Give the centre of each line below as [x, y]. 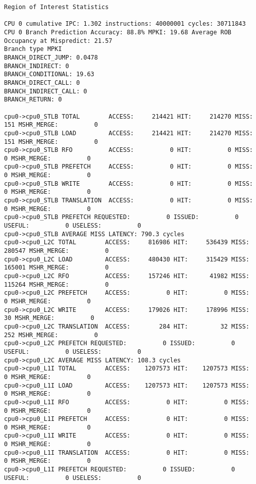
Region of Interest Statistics [56, 7]
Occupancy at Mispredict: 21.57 [58, 41]
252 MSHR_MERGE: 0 [51, 335]
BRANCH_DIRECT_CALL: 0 [42, 83]
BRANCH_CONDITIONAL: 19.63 [49, 74]
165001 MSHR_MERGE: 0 [56, 268]
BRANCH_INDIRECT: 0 [37, 66]
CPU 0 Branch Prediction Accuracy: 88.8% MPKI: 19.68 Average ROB [118, 32]
